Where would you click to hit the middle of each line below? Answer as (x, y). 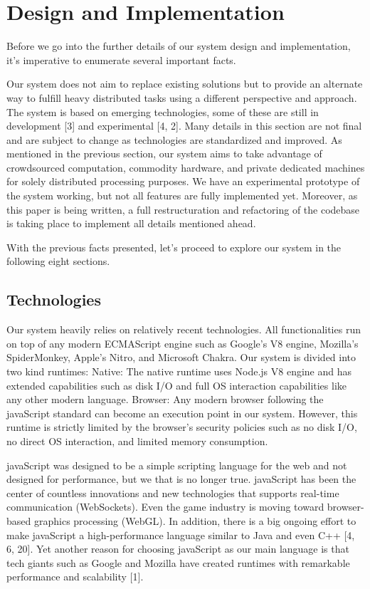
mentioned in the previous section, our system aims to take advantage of (164, 153)
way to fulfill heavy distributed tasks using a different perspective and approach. (182, 97)
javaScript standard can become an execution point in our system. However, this (182, 413)
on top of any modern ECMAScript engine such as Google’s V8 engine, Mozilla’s (183, 343)
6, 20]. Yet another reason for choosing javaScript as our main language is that (178, 549)
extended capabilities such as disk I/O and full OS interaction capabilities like (177, 385)
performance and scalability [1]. (75, 577)
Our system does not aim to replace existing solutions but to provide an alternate (185, 84)
